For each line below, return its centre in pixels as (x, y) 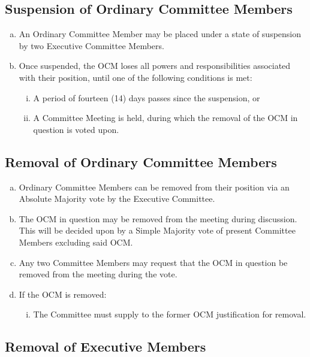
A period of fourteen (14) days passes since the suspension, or (147, 97)
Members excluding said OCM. (76, 242)
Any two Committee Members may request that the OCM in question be (153, 262)
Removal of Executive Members (106, 347)
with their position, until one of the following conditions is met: (136, 77)
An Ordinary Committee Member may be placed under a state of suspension (160, 34)
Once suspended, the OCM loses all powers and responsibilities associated (155, 66)
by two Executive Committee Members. (91, 45)
